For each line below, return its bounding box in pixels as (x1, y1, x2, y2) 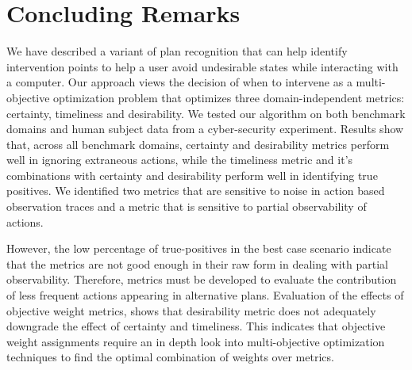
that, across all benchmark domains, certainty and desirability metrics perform (6, 135, 390, 152)
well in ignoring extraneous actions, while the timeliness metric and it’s (6, 151, 353, 168)
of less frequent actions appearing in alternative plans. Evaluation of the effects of (6, 287, 404, 303)
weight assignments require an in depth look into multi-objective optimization (6, 333, 385, 349)
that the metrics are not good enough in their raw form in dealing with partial (6, 255, 389, 272)
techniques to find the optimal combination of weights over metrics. (6, 349, 334, 365)
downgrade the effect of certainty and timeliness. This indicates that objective (6, 318, 386, 334)
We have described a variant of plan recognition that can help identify (6, 43, 348, 59)
